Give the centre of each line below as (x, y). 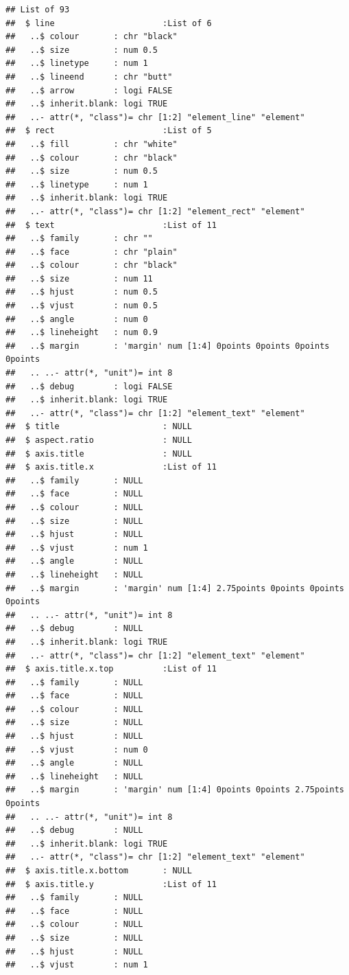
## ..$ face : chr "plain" (92, 252)
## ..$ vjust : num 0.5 (82, 306)
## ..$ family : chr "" (79, 239)
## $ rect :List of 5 (109, 131)
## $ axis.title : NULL (99, 454)
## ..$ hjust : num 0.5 (82, 292)
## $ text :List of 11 (111, 225)
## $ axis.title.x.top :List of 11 (111, 669)
